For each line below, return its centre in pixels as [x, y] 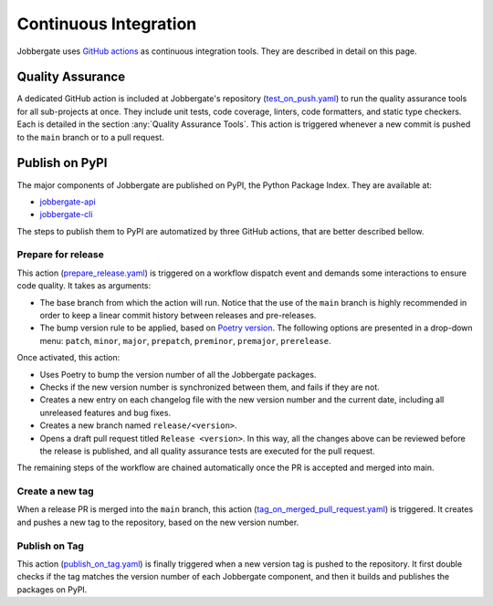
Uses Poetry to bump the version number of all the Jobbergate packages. [178, 374]
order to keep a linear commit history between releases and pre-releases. [178, 316]
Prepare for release [60, 255]
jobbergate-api [68, 202]
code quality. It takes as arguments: [84, 286]
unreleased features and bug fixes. [105, 413]
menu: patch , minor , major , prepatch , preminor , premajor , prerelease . [185, 340]
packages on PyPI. [52, 590]
